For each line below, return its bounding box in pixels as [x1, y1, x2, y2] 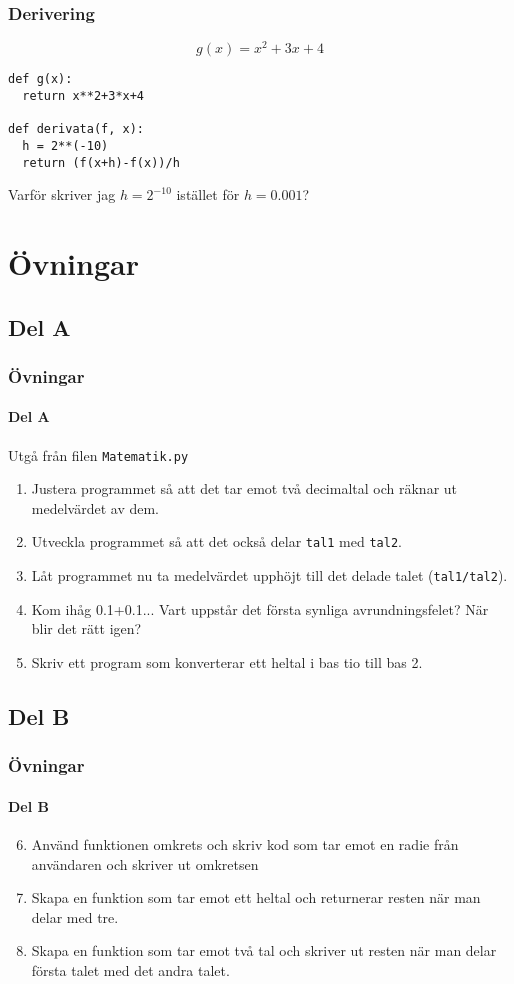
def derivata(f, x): [8, 122, 145, 137]
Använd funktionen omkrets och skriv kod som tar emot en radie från [31, 833, 459, 854]
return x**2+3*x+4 [22, 88, 145, 103]
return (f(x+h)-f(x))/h [22, 155, 180, 170]
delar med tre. [31, 906, 119, 927]
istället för [176, 184, 240, 205]
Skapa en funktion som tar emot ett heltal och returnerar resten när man [31, 887, 481, 908]
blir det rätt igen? [31, 618, 142, 639]
